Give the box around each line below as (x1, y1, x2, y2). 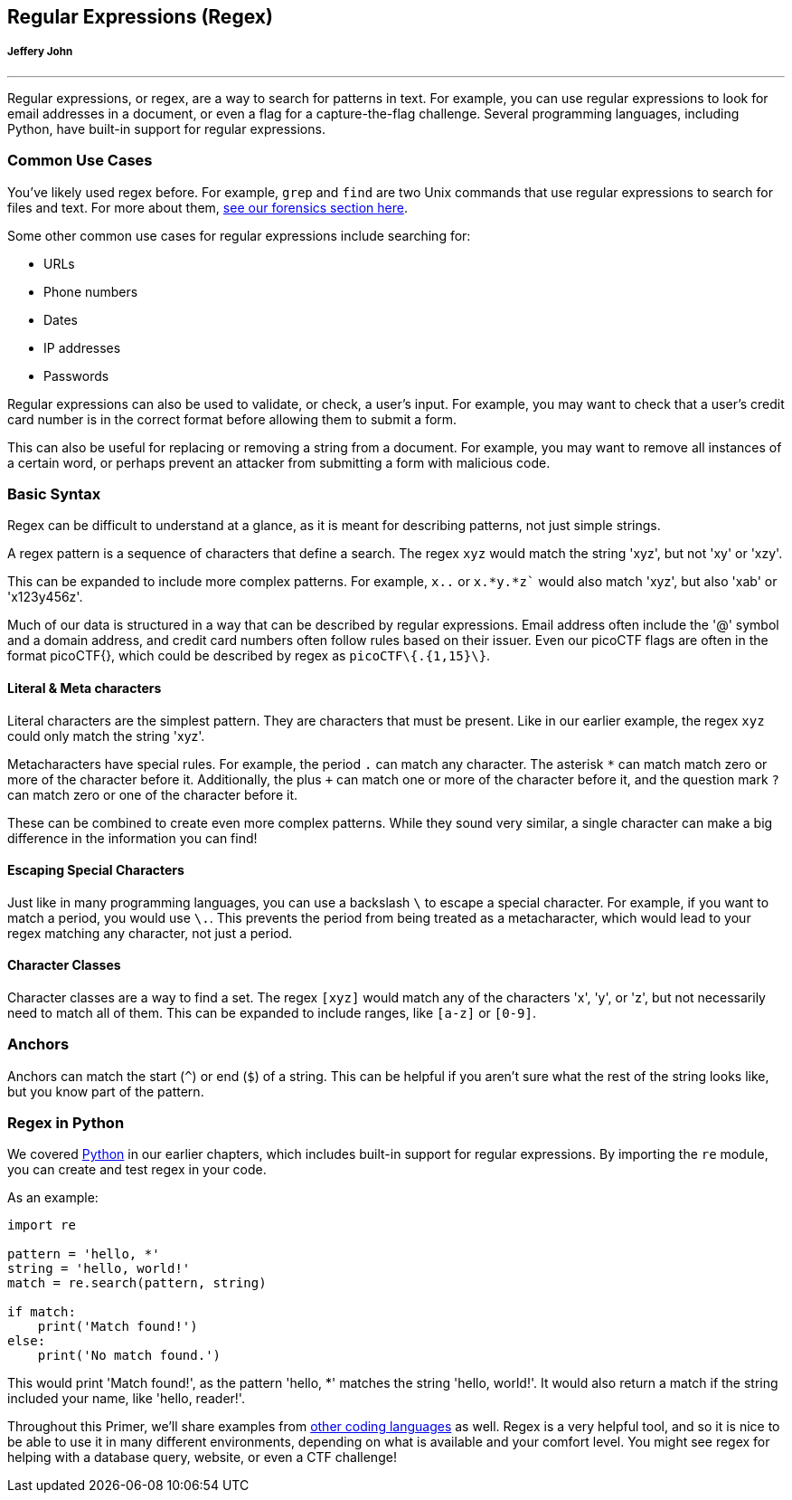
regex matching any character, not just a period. (7, 925, 293, 941)
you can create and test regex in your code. (7, 1162, 267, 1178)
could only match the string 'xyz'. (7, 727, 205, 744)
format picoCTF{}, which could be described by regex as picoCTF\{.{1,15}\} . (7, 648, 491, 664)
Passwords (43, 367, 109, 384)
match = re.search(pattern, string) (7, 1276, 267, 1291)
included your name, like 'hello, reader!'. (7, 1391, 245, 1407)
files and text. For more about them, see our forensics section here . (7, 199, 408, 215)
